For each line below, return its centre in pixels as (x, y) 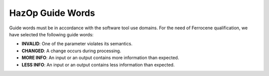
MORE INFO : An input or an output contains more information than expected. (100, 58)
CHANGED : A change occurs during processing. (71, 51)
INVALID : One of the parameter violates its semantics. (77, 44)
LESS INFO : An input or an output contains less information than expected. (98, 65)
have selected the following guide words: (52, 34)
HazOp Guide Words (52, 13)
